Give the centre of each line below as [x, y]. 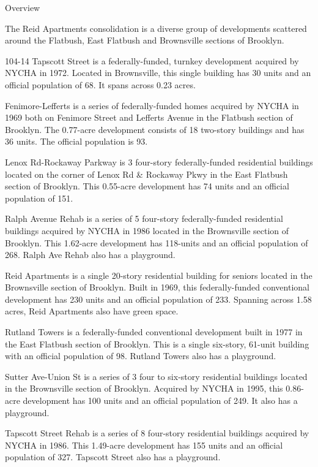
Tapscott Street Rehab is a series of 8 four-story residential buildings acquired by [157, 433]
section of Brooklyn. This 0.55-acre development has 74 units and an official [147, 186]
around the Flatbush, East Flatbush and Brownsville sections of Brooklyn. [145, 40]
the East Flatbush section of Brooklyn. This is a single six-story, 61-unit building [157, 344]
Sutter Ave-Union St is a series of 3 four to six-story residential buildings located [156, 376]
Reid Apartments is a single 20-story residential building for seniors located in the [159, 275]
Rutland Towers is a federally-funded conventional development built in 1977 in [154, 332]
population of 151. [39, 198]
